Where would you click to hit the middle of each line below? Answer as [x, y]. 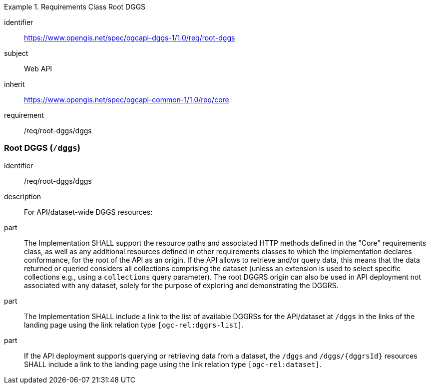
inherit [14, 84]
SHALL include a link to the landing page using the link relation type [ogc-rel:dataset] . [173, 364]
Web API [38, 69]
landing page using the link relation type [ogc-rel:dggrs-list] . [134, 325]
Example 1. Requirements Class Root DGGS [75, 7]
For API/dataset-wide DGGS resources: [88, 212]
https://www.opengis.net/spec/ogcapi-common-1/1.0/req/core [127, 100]
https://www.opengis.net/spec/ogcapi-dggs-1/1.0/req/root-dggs [130, 38]
